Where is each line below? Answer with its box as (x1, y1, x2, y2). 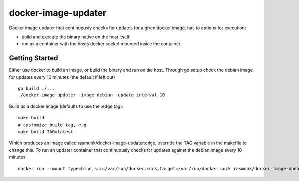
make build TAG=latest (18, 129, 74, 134)
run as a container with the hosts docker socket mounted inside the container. (21, 41, 182, 47)
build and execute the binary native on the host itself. (21, 34, 131, 40)
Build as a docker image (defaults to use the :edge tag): (9, 103, 123, 109)
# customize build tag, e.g (18, 122, 87, 128)
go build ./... (18, 86, 55, 91)
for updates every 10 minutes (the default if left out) (9, 74, 115, 80)
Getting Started (9, 54, 58, 62)
